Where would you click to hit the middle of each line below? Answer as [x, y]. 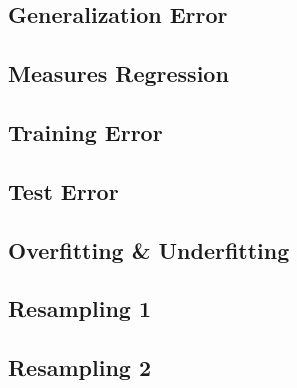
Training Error [85, 131]
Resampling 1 [80, 308]
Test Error [63, 190]
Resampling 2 [80, 367]
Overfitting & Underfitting [149, 249]
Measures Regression [118, 73]
